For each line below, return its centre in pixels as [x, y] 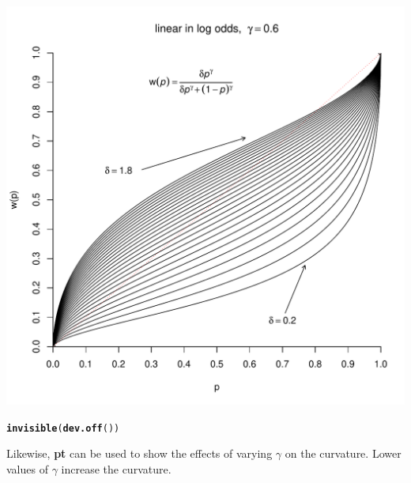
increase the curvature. [116, 468]
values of [27, 468]
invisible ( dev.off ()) [63, 428]
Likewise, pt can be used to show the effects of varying [140, 453]
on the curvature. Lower [343, 453]
